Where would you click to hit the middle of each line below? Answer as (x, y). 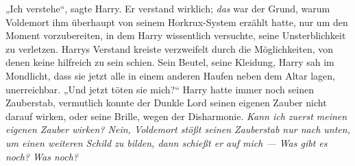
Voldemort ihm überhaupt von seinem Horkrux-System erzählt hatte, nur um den (177, 22)
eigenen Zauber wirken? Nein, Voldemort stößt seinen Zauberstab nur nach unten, (178, 129)
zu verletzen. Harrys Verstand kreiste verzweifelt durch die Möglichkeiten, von (170, 48)
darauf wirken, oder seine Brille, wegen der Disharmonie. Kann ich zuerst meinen (176, 116)
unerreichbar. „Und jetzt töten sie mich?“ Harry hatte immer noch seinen (160, 89)
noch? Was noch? (42, 156)
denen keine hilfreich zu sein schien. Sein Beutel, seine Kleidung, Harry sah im (170, 62)
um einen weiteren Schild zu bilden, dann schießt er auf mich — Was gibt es (167, 142)
